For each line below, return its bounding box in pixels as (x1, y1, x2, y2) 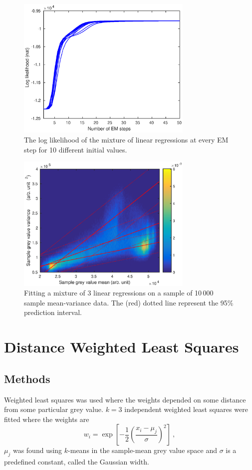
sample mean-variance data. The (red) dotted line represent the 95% (24, 297, 234, 307)
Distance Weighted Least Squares (4, 336, 239, 357)
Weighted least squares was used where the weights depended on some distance (4, 394, 246, 404)
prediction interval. (24, 307, 82, 317)
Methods (4, 370, 50, 386)
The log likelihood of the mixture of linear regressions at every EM (24, 134, 229, 145)
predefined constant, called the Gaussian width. (4, 456, 149, 467)
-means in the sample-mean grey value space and (68, 445, 217, 455)
